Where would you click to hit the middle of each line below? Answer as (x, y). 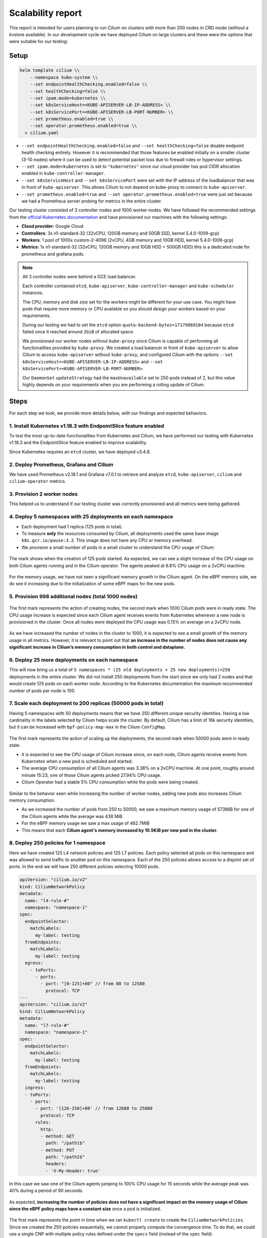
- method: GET (57, 1136)
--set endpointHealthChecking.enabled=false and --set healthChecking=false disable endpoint (133, 146)
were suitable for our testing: (39, 42)
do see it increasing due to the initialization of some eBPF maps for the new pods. (92, 584)
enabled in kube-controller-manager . (64, 173)
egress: (34, 963)
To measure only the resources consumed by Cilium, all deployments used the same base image (120, 533)
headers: (56, 1164)
